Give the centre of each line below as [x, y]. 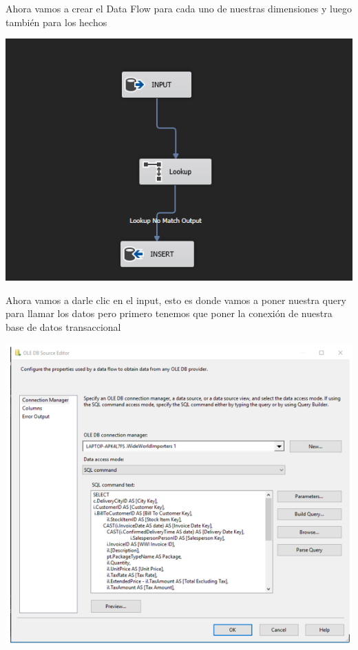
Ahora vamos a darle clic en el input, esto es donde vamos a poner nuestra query [176, 300]
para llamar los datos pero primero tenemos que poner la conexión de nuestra [169, 313]
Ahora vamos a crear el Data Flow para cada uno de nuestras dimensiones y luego [179, 8]
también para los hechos [56, 22]
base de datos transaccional [63, 327]
